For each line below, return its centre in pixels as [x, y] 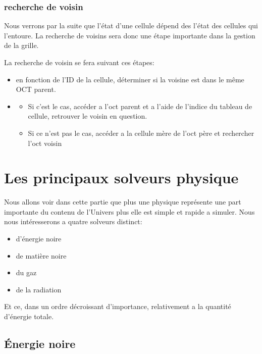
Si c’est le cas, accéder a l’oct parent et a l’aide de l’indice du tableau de [140, 106]
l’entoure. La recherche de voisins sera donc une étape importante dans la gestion [130, 35]
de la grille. [21, 45]
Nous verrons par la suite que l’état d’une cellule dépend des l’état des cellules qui [131, 26]
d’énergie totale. [29, 316]
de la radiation [39, 289]
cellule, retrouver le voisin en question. [88, 116]
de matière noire [41, 255]
